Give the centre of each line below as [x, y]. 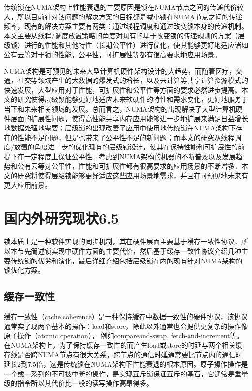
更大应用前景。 [28, 185]
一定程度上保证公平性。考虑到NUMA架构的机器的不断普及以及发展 [130, 156]
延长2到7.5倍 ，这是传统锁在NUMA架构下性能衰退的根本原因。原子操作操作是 [126, 364]
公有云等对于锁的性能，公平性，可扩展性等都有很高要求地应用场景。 [112, 54]
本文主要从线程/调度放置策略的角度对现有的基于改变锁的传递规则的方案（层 [124, 35]
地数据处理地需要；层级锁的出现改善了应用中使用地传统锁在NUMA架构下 [120, 128]
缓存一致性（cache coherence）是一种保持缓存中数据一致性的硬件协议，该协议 [126, 316]
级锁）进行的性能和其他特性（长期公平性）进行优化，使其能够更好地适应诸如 [126, 45]
